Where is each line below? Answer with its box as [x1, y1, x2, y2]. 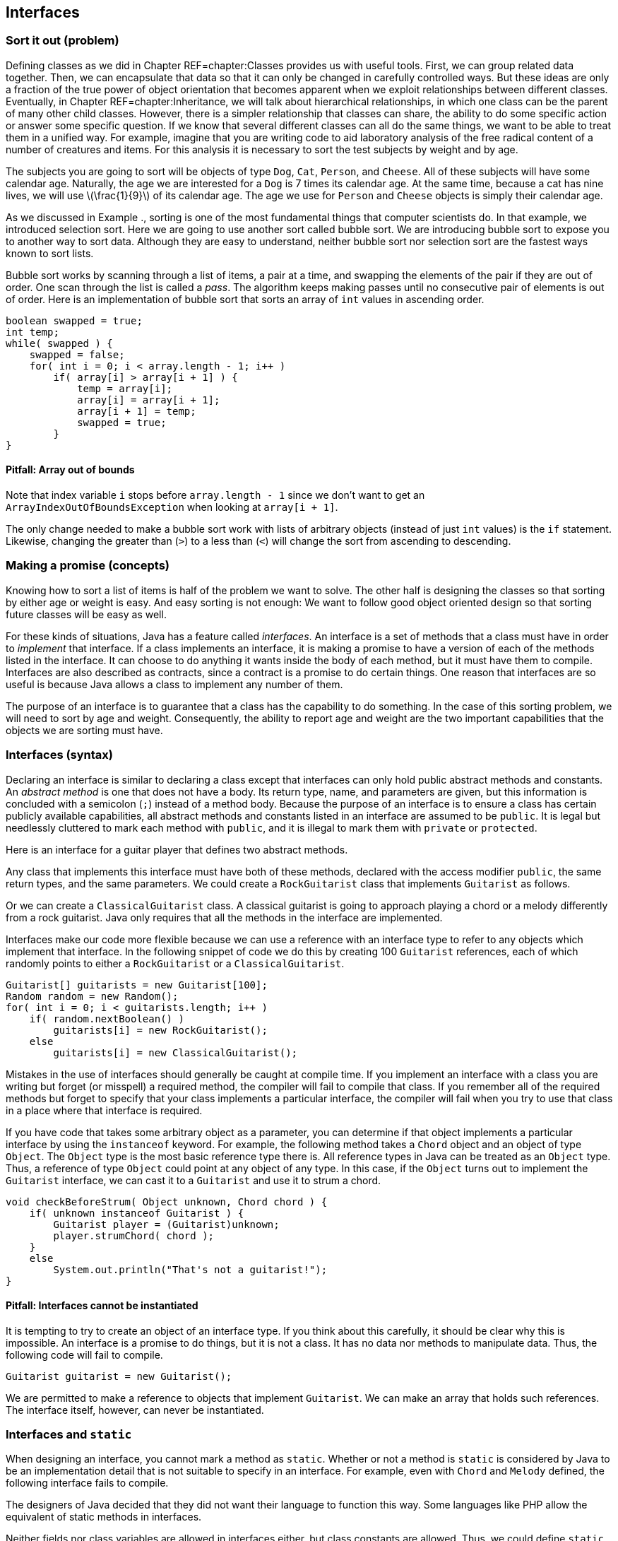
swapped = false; [29, 348, 125, 360]
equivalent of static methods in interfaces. [6, 1511, 202, 1523]
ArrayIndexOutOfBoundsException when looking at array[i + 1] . [6, 501, 338, 514]
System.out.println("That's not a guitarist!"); [53, 1263, 328, 1275]
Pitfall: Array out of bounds [6, 464, 135, 476]
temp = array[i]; [77, 382, 173, 394]
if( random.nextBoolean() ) [29, 1012, 184, 1025]
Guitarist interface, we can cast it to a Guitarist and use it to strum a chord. [6, 1174, 381, 1186]
